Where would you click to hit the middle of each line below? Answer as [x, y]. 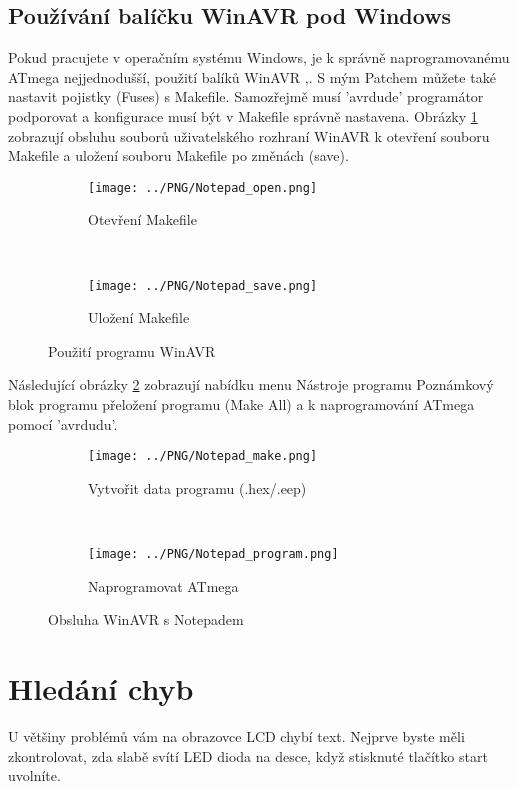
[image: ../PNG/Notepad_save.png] [203, 285]
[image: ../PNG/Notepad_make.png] [203, 456]
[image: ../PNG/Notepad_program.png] [213, 554]
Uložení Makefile [139, 317]
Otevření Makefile [142, 219]
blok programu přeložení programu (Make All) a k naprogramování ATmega [241, 404]
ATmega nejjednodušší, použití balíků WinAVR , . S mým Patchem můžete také [252, 76]
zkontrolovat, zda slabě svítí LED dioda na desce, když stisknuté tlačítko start [248, 755]
